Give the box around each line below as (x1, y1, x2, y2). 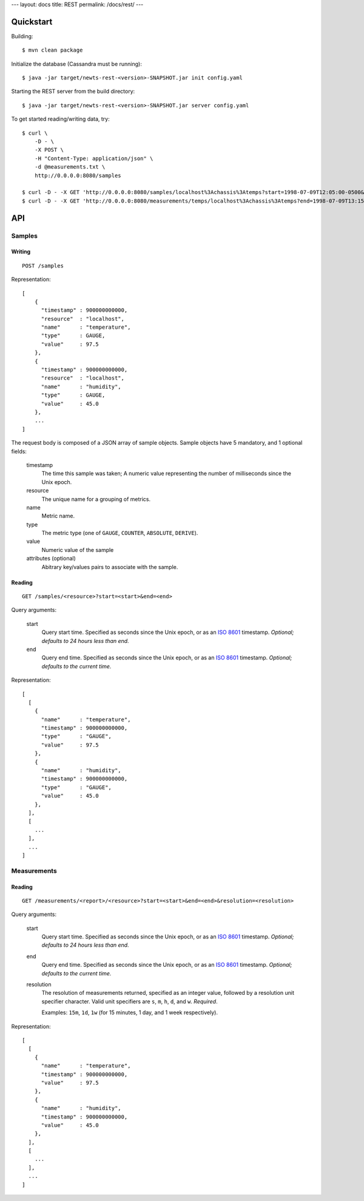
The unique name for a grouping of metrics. (41, 495, 151, 503)
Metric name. (41, 513, 75, 520)
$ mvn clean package (22, 47, 83, 54)
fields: (11, 448, 27, 455)
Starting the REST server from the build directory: (11, 88, 135, 95)
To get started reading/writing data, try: (11, 115, 110, 123)
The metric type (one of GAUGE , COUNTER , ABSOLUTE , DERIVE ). (41, 530, 198, 537)
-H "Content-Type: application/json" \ (34, 155, 153, 162)
